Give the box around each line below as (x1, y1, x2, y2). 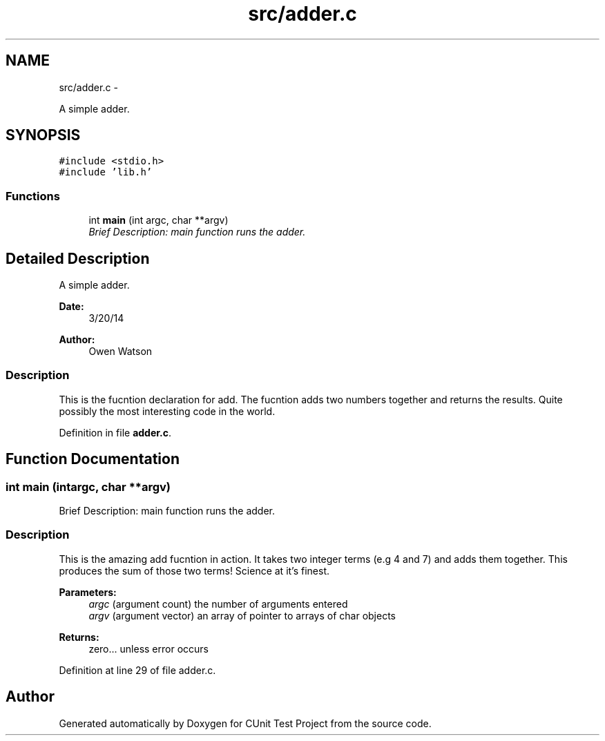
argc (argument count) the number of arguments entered (88, 597, 348, 610)
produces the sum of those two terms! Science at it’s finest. (59, 564, 330, 577)
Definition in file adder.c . (59, 426, 172, 439)
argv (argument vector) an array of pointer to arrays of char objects (88, 609, 396, 622)
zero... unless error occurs (88, 642, 209, 655)
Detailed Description (6, 249, 150, 267)
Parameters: (59, 586, 117, 598)
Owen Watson (88, 345, 153, 358)
